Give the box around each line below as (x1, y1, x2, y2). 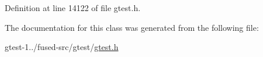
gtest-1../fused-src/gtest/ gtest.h (5, 41, 119, 53)
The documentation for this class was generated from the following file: (5, 21, 259, 33)
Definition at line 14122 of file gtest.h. (5, 2, 141, 13)
